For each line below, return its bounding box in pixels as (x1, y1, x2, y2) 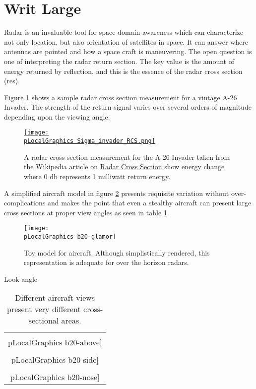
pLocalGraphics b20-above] (8, 336, 102, 348)
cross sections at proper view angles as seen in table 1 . (4, 207, 169, 217)
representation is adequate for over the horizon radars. (24, 257, 189, 267)
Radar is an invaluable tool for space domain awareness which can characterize (4, 27, 244, 37)
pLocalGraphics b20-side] (11, 354, 99, 366)
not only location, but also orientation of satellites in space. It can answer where (4, 36, 249, 47)
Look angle (4, 273, 38, 284)
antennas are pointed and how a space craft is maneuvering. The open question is (4, 46, 252, 57)
